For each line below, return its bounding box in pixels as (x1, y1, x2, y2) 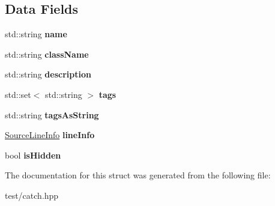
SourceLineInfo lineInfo (5, 129, 95, 141)
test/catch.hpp (5, 189, 59, 201)
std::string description (5, 68, 91, 80)
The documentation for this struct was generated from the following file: (5, 169, 271, 181)
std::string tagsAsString (5, 108, 99, 121)
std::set (5, 88, 31, 100)
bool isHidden (5, 148, 61, 161)
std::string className (5, 47, 89, 60)
